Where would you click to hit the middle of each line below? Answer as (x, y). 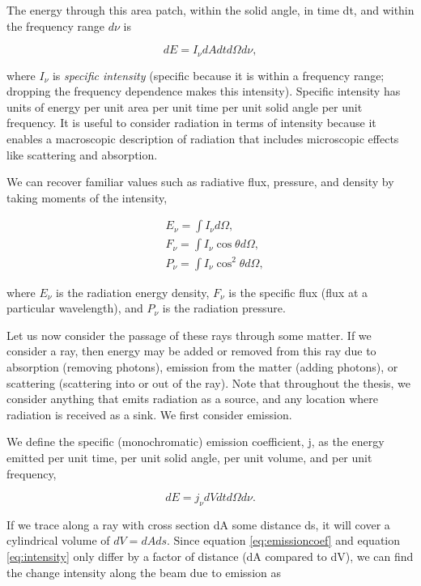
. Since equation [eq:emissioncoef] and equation (283, 540)
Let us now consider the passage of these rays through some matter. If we (189, 335)
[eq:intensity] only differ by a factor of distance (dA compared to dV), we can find (210, 556)
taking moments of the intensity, (87, 197)
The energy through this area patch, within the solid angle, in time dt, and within (210, 10)
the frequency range (56, 25)
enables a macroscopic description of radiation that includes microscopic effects (203, 139)
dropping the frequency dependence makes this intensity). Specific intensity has (204, 91)
